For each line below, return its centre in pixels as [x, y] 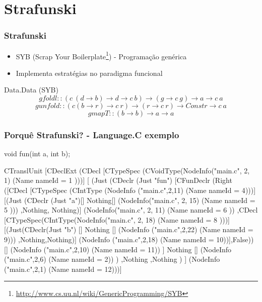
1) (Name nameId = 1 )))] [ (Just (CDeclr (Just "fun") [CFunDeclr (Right [118, 180]
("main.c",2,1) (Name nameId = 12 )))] [63, 269]
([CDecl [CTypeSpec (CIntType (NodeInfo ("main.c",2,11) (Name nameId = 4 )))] [130, 190]
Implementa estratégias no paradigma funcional [89, 73]
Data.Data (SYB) [31, 90]
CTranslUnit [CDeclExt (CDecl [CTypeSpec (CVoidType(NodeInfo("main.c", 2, [127, 170]
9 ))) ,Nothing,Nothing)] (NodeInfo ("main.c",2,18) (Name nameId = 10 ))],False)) [129, 239]
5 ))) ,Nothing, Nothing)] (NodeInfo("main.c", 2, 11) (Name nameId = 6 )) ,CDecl [131, 210]
